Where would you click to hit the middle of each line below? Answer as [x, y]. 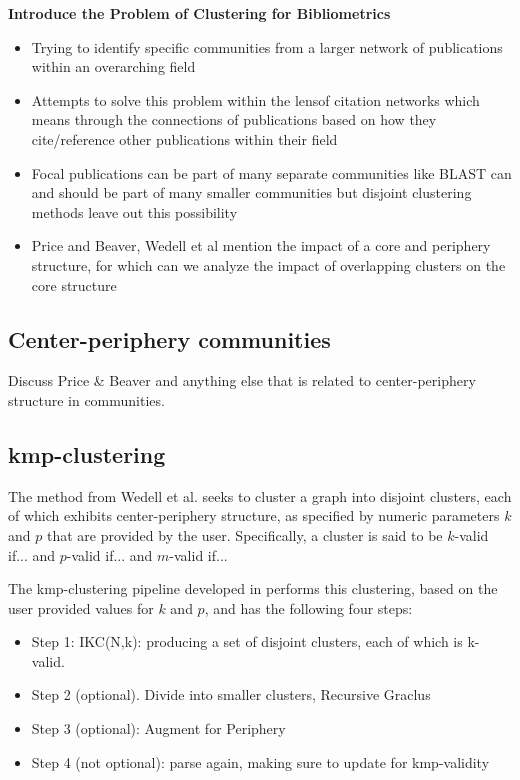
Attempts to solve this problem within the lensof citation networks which [255, 99]
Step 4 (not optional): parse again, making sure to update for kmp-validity [260, 761]
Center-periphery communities [169, 338]
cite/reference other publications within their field [184, 138]
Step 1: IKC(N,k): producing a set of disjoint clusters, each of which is [247, 641]
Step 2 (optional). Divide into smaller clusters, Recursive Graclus [231, 694]
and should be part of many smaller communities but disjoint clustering [251, 192]
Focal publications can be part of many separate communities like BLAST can [271, 172]
